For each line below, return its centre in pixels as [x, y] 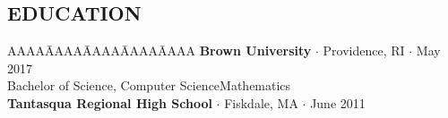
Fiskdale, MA [261, 102]
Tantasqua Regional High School [110, 102]
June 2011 [338, 102]
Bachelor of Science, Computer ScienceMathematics [149, 85]
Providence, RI [364, 51]
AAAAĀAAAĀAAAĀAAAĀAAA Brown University [159, 51]
